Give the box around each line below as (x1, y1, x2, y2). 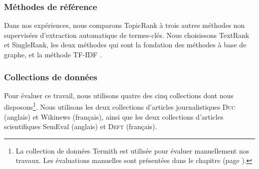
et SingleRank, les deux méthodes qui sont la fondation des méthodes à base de (4, 39, 247, 50)
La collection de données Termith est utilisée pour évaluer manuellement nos (15, 145, 250, 156)
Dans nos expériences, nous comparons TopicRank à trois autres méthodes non (4, 20, 245, 30)
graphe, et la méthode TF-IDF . (4, 49, 102, 59)
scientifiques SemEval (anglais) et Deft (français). (4, 121, 157, 132)
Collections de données (4, 70, 98, 83)
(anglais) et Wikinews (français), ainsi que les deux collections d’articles (4, 111, 224, 122)
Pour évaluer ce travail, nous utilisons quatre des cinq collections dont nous (4, 90, 234, 100)
